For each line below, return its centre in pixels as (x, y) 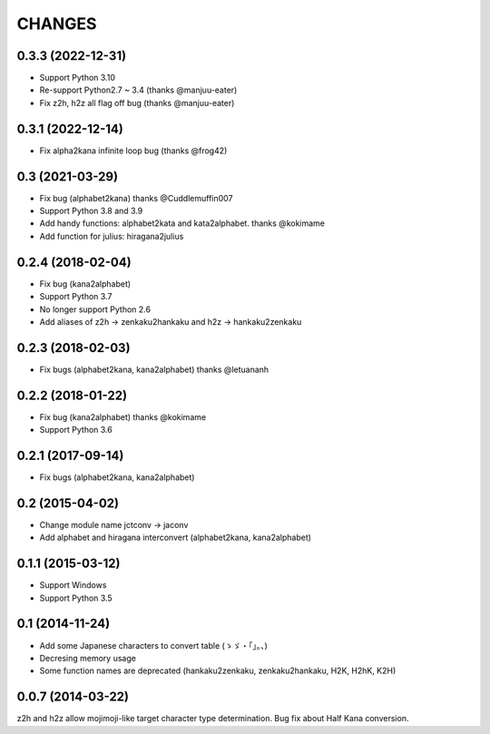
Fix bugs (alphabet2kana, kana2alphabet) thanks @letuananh (154, 369)
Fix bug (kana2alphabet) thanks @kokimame (123, 416)
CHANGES (57, 24)
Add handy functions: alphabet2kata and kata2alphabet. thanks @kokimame (182, 223)
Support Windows (73, 585)
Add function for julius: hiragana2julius (112, 236)
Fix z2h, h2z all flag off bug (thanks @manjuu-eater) (137, 103)
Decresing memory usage (88, 658)
